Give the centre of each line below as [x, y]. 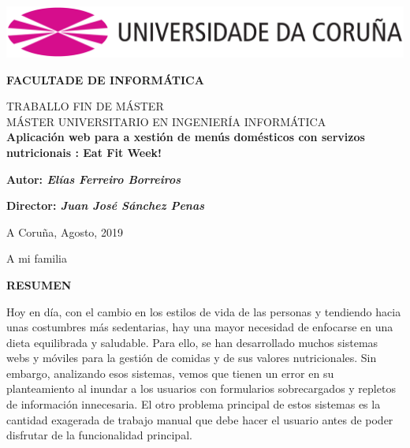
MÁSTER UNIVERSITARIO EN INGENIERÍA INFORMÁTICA [166, 121]
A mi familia [37, 258]
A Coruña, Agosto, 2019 [65, 231]
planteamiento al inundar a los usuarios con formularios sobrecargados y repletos [201, 388]
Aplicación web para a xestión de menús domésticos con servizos [186, 137]
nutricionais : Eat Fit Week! [84, 152]
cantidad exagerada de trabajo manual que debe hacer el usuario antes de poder [200, 419]
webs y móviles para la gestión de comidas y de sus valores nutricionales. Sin [192, 358]
